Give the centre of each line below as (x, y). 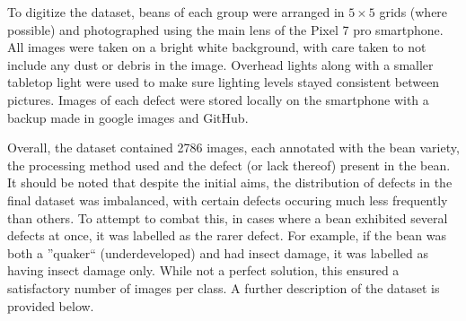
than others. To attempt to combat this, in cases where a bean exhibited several (228, 217)
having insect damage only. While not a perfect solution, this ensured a (203, 270)
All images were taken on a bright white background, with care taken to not (217, 47)
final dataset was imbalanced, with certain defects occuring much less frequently (228, 200)
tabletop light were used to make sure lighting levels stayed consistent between (224, 82)
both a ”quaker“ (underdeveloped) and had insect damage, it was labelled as (218, 252)
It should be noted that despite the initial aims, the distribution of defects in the (230, 182)
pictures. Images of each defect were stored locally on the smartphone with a (218, 99)
